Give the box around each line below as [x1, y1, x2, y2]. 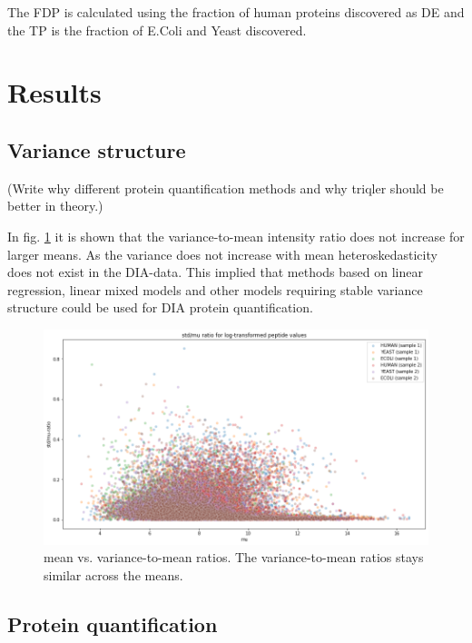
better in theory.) [7, 196, 103, 215]
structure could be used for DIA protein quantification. [7, 298, 313, 317]
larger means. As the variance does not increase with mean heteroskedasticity [7, 244, 438, 263]
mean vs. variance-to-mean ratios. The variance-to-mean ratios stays [44, 548, 424, 567]
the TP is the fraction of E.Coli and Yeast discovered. [7, 20, 307, 39]
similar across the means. [44, 565, 183, 584]
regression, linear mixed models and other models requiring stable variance [7, 280, 423, 299]
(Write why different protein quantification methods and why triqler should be [7, 178, 444, 197]
